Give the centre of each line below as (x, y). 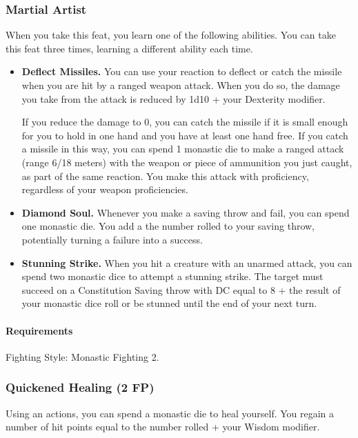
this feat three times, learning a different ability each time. (129, 48)
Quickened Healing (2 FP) (80, 387)
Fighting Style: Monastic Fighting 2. (82, 356)
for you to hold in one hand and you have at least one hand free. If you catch (185, 135)
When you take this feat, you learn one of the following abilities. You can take (171, 35)
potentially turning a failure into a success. (112, 239)
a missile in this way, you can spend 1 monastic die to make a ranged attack (183, 149)
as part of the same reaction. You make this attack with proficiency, (165, 176)
